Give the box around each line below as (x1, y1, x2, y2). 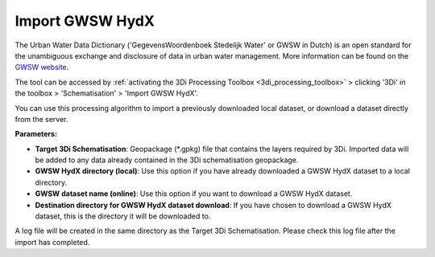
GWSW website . (14, 63, 69, 72)
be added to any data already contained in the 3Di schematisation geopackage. (35, 155, 299, 165)
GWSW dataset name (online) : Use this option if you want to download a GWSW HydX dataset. (35, 189, 353, 198)
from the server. (14, 114, 68, 124)
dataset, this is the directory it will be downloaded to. (35, 211, 211, 221)
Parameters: (14, 129, 58, 139)
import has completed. (14, 237, 90, 247)
